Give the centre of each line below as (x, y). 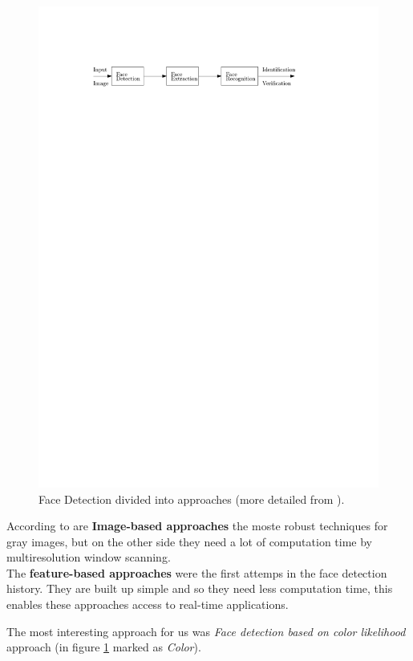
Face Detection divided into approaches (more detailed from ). (192, 499)
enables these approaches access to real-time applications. (148, 604)
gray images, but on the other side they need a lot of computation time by (189, 541)
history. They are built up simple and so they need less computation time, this (200, 588)
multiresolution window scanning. (89, 557)
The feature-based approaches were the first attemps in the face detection (197, 572)
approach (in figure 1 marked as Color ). (104, 647)
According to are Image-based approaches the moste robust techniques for (197, 526)
